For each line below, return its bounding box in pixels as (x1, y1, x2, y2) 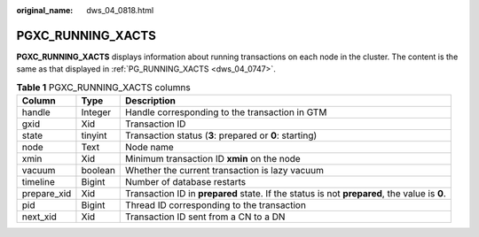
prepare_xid (21, 187, 72, 200)
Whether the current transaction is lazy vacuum (125, 164, 324, 177)
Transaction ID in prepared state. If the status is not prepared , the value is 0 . (125, 187, 447, 200)
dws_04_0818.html (86, 5, 154, 15)
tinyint (81, 129, 107, 141)
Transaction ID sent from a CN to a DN (125, 210, 286, 223)
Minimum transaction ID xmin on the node (125, 153, 301, 165)
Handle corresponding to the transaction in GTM (125, 106, 327, 119)
